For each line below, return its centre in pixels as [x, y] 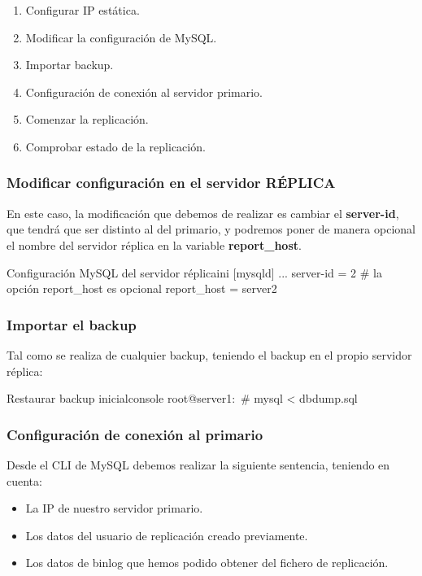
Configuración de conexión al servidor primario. [144, 92]
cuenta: [24, 480]
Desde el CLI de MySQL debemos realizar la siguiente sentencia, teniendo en [198, 464]
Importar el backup [72, 324]
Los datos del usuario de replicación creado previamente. [167, 535]
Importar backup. [70, 65]
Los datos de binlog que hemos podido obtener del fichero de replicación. [207, 563]
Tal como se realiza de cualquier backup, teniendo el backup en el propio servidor [209, 354]
